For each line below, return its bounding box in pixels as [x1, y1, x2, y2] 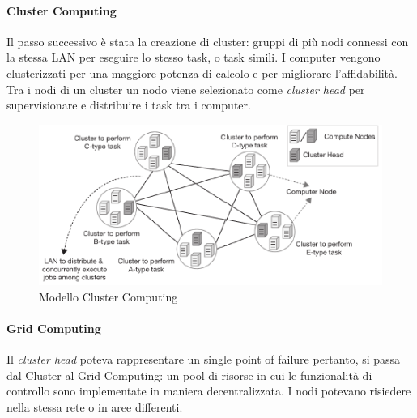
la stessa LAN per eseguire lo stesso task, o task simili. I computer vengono [6, 49, 381, 66]
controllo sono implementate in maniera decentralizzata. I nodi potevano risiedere [6, 382, 411, 399]
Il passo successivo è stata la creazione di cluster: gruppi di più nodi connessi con [6, 32, 409, 49]
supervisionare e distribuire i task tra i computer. [6, 96, 251, 113]
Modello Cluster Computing [39, 288, 178, 305]
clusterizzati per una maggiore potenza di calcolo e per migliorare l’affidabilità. [6, 64, 398, 81]
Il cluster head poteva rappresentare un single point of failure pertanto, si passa [6, 351, 401, 368]
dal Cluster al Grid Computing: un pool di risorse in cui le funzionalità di [6, 366, 372, 383]
